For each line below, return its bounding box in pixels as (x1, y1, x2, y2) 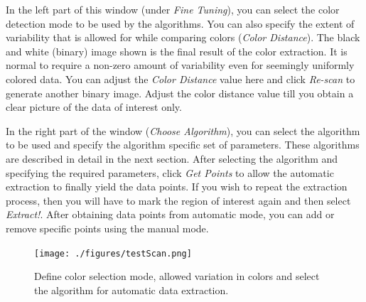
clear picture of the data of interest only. (6, 99, 182, 114)
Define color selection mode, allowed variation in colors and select (34, 269, 320, 284)
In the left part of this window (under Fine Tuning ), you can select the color (6, 2, 340, 16)
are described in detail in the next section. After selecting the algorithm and (6, 151, 338, 166)
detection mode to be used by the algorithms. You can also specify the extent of (6, 16, 355, 31)
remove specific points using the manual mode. (6, 220, 209, 235)
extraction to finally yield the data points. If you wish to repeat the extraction (6, 179, 348, 194)
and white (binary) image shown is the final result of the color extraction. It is (6, 43, 348, 58)
